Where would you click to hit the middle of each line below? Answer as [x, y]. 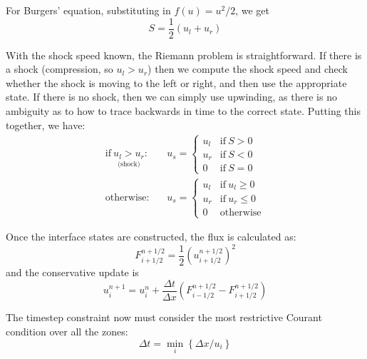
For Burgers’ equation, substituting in [88, 10]
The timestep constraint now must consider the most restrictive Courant [164, 317]
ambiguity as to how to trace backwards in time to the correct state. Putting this [183, 111]
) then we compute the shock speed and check [248, 69]
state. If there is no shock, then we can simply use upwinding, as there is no [171, 97]
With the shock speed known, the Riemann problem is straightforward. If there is [184, 55]
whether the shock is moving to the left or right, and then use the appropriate [176, 82]
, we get [252, 10]
